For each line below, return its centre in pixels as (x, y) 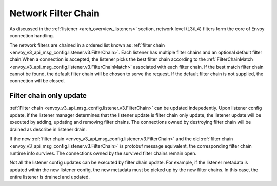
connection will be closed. (37, 81)
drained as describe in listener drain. (48, 129)
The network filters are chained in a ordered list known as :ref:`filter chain (87, 45)
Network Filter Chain (55, 13)
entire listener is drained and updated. (50, 177)
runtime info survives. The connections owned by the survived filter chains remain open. (103, 153)
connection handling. (32, 35)
